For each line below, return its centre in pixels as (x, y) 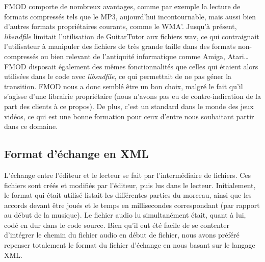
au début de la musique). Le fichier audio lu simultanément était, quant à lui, (125, 215)
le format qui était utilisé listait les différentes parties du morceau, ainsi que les (128, 195)
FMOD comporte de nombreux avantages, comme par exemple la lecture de (122, 6)
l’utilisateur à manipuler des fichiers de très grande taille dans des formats (120, 46)
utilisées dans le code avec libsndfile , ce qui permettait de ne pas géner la (118, 76)
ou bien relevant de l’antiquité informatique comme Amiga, (133, 56)
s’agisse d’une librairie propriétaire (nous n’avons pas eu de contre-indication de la (132, 96)
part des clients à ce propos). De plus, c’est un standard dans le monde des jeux (129, 106)
